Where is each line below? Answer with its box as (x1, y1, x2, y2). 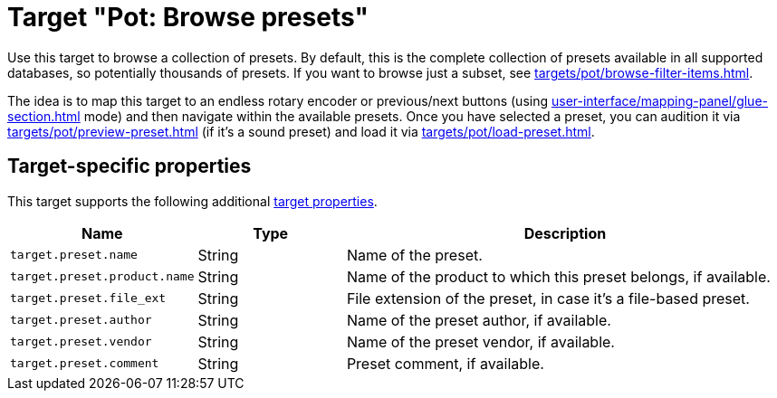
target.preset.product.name (10, 270, 195, 284)
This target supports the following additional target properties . (7, 193, 378, 209)
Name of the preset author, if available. (346, 310, 611, 329)
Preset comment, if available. (346, 354, 544, 373)
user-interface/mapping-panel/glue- (551, 92, 768, 109)
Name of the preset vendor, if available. (346, 332, 615, 351)
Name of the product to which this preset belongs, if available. (346, 267, 771, 286)
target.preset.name (10, 248, 138, 262)
